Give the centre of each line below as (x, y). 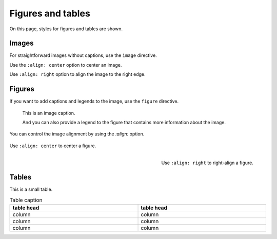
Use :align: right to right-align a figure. (207, 163)
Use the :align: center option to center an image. (66, 65)
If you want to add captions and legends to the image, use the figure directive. (94, 101)
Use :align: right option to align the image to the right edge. (77, 74)
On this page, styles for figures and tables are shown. (66, 29)
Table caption (26, 200)
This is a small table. (31, 189)
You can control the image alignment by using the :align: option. (77, 134)
